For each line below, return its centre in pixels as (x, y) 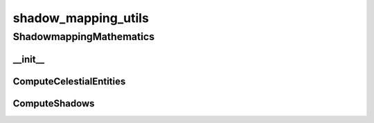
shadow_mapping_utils (81, 18)
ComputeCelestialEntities (69, 81)
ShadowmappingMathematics (84, 37)
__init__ (29, 59)
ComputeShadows (54, 103)
